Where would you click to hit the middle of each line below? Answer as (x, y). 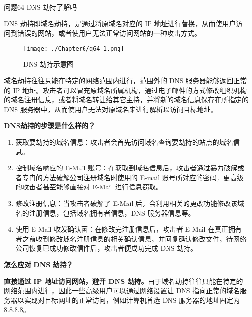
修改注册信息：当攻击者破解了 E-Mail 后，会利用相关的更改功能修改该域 (130, 203)
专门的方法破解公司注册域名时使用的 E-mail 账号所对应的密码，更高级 (133, 177)
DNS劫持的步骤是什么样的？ (50, 125)
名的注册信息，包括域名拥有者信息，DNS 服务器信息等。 (105, 213)
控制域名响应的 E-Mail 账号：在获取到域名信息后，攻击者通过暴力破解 (126, 168)
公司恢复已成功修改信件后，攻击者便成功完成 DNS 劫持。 (106, 248)
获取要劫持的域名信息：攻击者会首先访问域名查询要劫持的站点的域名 (124, 142)
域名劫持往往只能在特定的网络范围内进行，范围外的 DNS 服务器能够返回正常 (126, 81)
